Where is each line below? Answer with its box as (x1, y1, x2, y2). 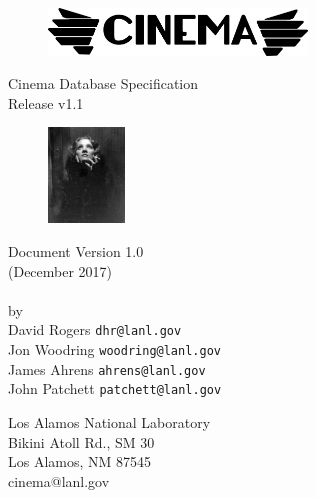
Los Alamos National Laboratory (8, 411, 211, 432)
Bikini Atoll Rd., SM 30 (8, 431, 155, 452)
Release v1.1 (8, 92, 84, 113)
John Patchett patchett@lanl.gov (8, 378, 222, 399)
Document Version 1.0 (8, 240, 144, 261)
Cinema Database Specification (8, 73, 199, 94)
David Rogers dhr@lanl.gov (8, 319, 182, 340)
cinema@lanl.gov (8, 470, 110, 491)
